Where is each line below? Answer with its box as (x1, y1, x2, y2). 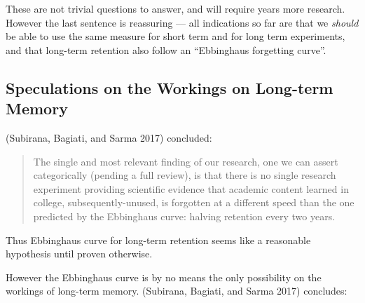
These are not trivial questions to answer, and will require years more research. (6, 1, 345, 15)
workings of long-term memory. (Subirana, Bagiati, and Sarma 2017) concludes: (6, 283, 347, 298)
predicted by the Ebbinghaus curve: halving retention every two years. (33, 208, 336, 223)
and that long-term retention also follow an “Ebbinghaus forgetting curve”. (6, 42, 326, 57)
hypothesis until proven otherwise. (6, 246, 153, 261)
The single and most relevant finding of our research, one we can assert (33, 154, 338, 168)
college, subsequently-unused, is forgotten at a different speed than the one (33, 195, 354, 210)
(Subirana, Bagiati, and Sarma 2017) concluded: (6, 130, 212, 144)
